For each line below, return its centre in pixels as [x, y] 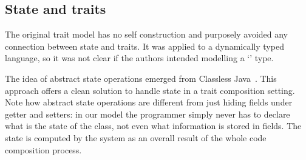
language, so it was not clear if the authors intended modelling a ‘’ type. [139, 58]
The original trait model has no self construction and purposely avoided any [147, 34]
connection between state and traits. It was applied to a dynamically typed [144, 46]
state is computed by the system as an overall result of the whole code [136, 137]
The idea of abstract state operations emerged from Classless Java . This [141, 78]
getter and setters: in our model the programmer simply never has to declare [148, 114]
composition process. [43, 149]
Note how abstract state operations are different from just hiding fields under [149, 102]
